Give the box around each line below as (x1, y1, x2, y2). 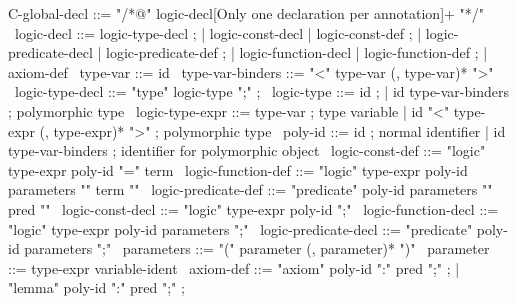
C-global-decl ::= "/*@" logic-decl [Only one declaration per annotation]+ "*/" (8, 3, 485, 23)
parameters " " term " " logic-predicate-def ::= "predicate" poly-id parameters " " (8, 179, 493, 200)
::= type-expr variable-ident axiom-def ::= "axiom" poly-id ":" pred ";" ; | (8, 257, 460, 278)
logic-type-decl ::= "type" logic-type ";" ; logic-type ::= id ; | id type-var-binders (14, 81, 509, 102)
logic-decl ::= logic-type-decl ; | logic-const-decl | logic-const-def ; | (14, 22, 422, 43)
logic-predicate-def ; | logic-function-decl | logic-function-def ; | (106, 42, 488, 63)
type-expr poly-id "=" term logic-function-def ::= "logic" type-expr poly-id (8, 159, 468, 180)
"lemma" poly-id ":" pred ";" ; (8, 277, 185, 298)
